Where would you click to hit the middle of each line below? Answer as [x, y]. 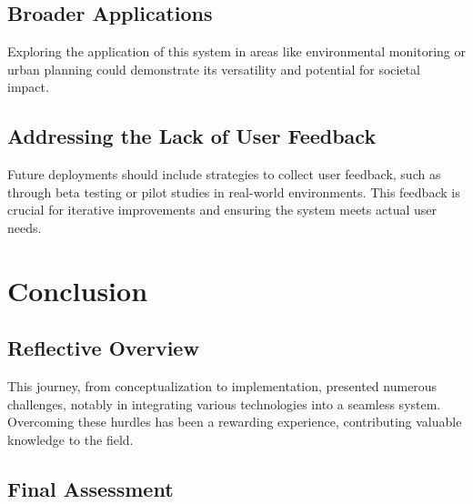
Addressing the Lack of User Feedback [192, 136]
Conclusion [78, 290]
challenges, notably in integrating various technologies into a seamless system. [224, 403]
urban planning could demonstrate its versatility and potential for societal [214, 69]
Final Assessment [91, 488]
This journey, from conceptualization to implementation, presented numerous [222, 386]
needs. [25, 227]
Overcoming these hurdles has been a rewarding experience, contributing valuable [235, 422]
